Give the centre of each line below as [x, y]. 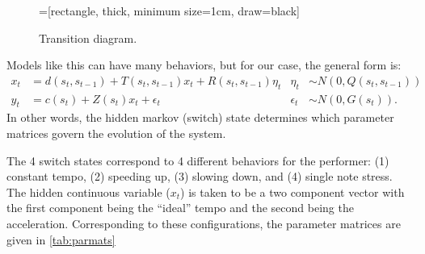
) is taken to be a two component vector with [292, 192]
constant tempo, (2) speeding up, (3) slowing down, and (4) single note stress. [200, 176]
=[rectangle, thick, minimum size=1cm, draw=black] [169, 10]
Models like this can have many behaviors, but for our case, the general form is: [204, 65]
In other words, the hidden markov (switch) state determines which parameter [200, 117]
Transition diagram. [88, 37]
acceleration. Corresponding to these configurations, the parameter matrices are [204, 223]
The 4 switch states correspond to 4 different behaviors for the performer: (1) [198, 160]
